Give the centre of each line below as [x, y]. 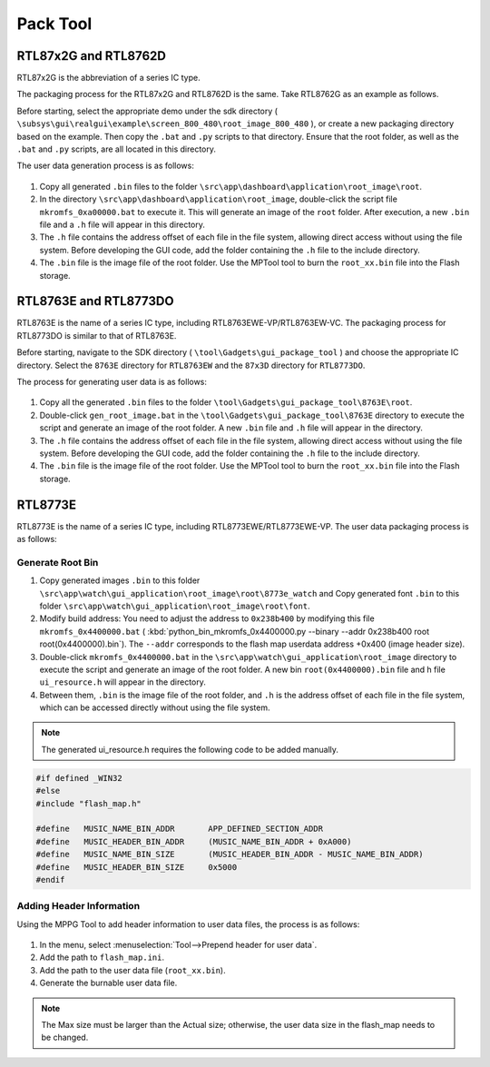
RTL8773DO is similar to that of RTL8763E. [97, 335]
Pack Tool [54, 24]
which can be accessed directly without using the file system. [155, 707]
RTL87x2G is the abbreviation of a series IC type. [108, 78]
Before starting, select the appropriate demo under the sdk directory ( [147, 111]
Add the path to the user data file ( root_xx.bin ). [132, 970]
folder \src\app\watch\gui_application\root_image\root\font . [175, 606]
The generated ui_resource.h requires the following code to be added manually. [190, 749]
